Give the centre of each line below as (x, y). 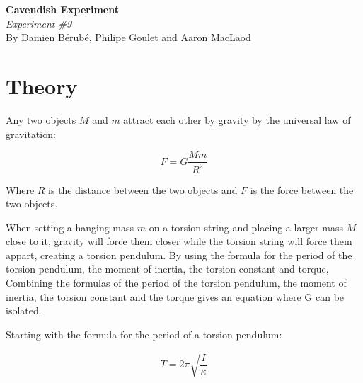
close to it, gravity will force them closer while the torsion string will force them (179, 241)
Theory (42, 85)
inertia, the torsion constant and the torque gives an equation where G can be (175, 296)
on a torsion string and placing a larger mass (246, 227)
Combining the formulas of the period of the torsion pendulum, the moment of (176, 283)
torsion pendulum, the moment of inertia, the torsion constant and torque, (167, 269)
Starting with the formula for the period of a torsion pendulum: (144, 334)
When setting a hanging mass (70, 227)
